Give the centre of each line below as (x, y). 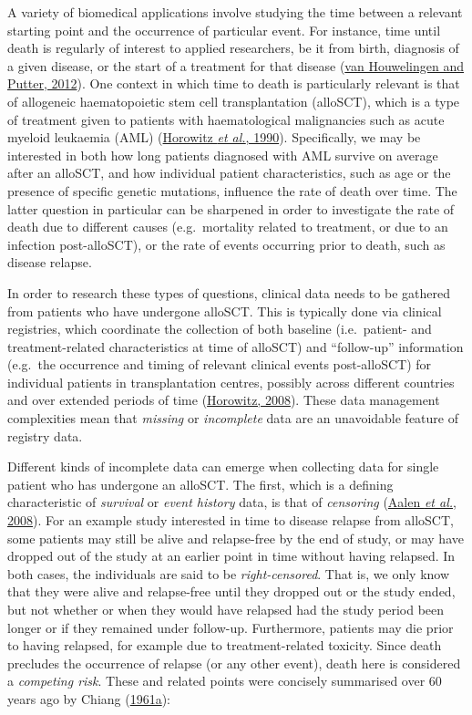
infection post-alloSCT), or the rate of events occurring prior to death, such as (226, 244)
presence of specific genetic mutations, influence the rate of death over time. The (232, 190)
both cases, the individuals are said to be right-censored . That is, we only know (229, 573)
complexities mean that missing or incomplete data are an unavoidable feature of (233, 418)
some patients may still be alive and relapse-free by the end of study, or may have (236, 538)
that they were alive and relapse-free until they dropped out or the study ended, (231, 591)
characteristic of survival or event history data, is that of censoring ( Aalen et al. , (232, 502)
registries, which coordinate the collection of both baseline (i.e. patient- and (220, 329)
